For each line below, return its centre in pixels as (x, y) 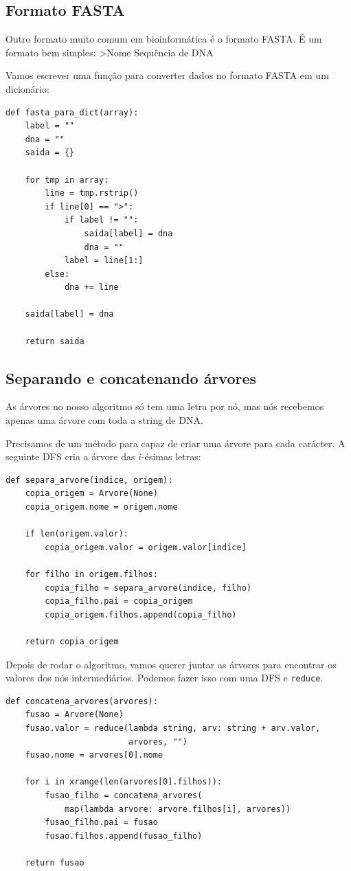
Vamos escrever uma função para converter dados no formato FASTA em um (167, 75)
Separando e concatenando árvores (131, 377)
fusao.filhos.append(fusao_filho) (124, 836)
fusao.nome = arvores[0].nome (94, 755)
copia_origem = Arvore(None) (91, 494)
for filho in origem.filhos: (91, 574)
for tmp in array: (67, 180)
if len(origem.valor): (77, 534)
